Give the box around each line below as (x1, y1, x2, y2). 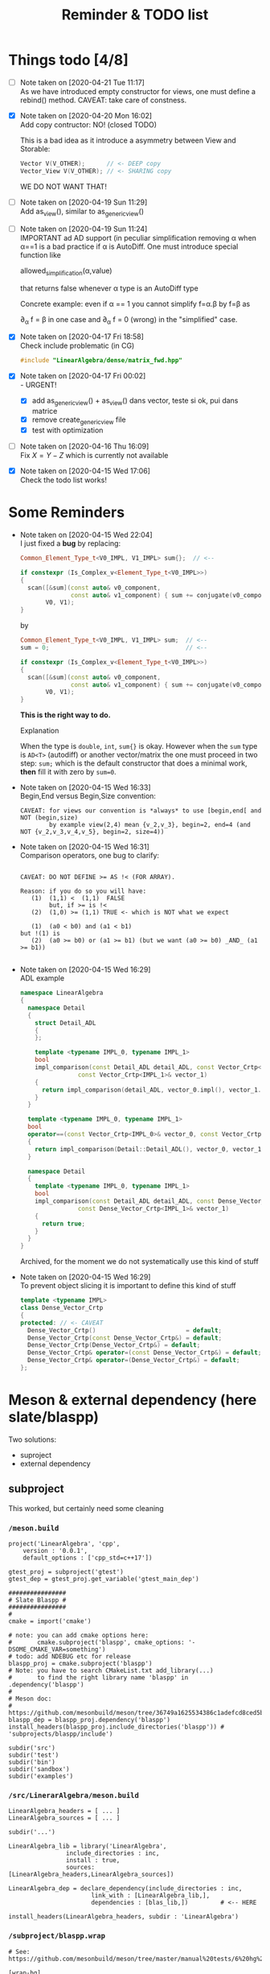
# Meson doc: (8, 1695, 52, 1703)
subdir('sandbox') (8, 1765, 70, 1773)
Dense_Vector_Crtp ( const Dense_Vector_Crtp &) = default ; (27, 1334, 223, 1342)
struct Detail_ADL (35, 1018, 96, 1027)
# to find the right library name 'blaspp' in (8, 1673, 189, 1682)
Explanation (19, 726, 59, 736)
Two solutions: (8, 1435, 57, 1444)
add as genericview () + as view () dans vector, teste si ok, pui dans (31, 396, 239, 407)
